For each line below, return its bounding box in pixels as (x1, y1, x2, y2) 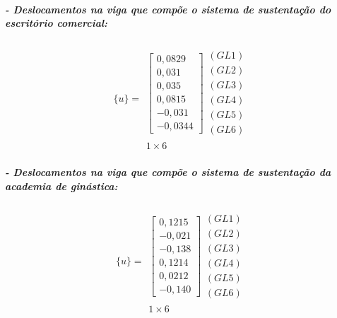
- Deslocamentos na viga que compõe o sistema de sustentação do (5, 1, 331, 16)
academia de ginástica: (5, 178, 118, 193)
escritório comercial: (5, 16, 108, 30)
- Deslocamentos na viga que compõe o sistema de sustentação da (5, 165, 331, 179)
